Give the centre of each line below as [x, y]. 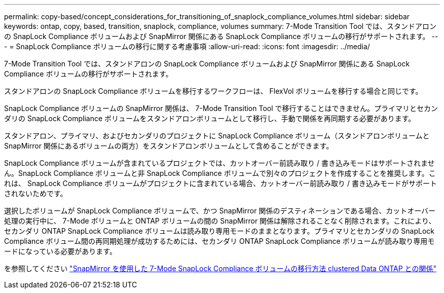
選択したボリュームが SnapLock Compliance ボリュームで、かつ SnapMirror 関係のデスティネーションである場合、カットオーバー [220, 211]
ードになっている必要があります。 [60, 251]
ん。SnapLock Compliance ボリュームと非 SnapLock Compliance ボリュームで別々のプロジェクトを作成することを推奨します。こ [220, 173]
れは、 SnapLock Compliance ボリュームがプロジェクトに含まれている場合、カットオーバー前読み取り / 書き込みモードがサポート [220, 183]
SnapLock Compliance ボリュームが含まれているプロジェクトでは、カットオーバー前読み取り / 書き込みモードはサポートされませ [219, 163]
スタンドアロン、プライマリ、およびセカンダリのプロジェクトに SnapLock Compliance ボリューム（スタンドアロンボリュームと [217, 136]
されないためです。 [36, 193]
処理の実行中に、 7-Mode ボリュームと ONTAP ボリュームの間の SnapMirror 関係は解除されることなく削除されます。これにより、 [220, 221]
